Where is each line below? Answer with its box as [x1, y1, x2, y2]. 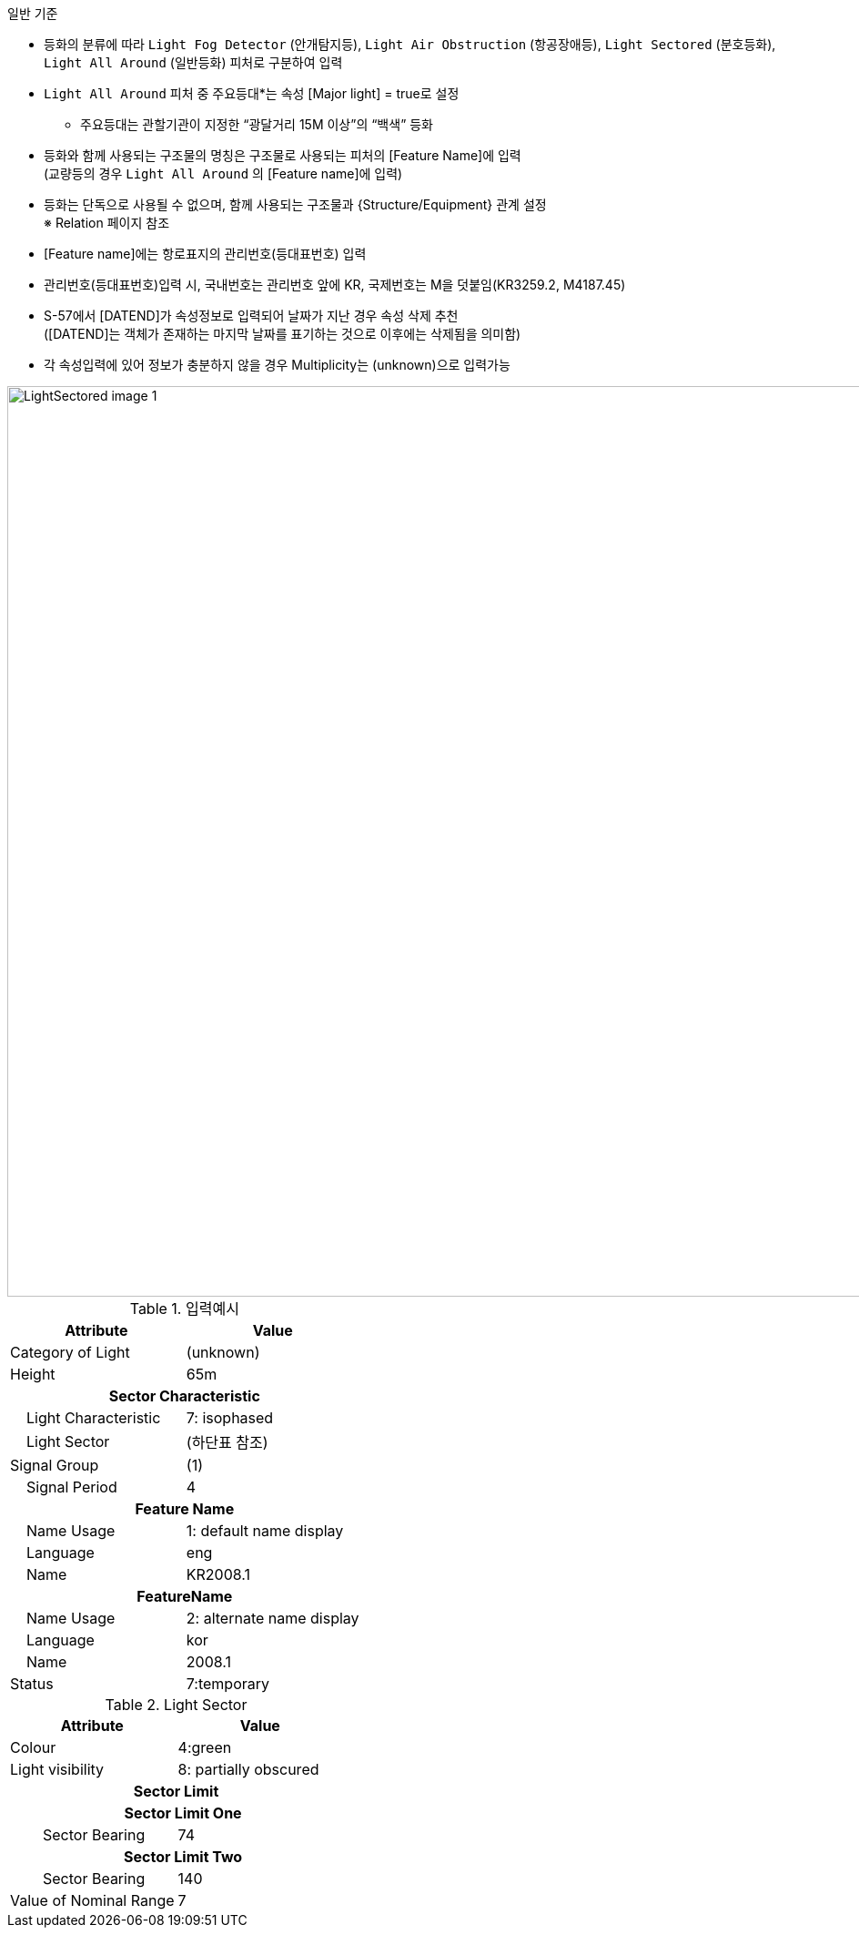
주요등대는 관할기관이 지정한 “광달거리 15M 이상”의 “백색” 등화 [80, 117, 433, 132]
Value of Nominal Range [10, 1891, 175, 1910]
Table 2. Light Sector [105, 1696, 248, 1714]
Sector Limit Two [124, 1848, 243, 1866]
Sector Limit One [124, 1804, 242, 1822]
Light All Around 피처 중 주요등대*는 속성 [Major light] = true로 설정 [44, 86, 460, 101]
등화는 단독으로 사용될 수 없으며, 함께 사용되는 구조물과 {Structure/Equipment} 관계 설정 [44, 197, 547, 212]
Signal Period [26, 1478, 117, 1496]
